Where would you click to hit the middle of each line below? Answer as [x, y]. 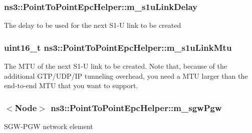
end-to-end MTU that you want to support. [71, 85]
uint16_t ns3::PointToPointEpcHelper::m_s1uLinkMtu [118, 47]
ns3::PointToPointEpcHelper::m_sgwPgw [136, 107]
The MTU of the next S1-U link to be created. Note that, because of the [115, 66]
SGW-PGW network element [49, 126]
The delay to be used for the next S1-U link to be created [93, 25]
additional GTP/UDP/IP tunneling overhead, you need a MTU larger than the [126, 75]
